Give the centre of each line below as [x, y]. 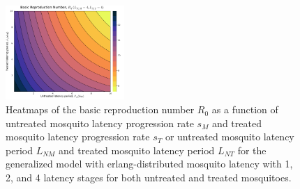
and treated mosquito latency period [137, 150]
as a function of [245, 109]
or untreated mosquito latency [230, 137]
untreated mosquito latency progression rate [100, 123]
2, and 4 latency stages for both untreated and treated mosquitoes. [149, 178]
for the [252, 150]
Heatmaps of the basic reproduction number [100, 109]
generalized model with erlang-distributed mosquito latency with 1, [149, 164]
